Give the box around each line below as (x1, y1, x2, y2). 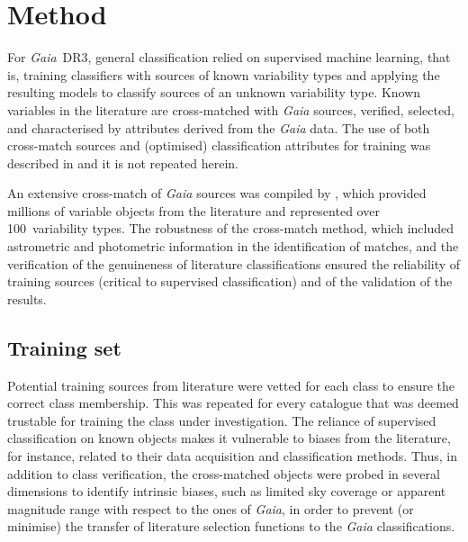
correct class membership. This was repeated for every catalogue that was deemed (7, 393, 459, 412)
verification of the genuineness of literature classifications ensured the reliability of (7, 254, 461, 273)
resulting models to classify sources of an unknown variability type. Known (7, 83, 421, 102)
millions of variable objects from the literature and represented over (7, 201, 380, 220)
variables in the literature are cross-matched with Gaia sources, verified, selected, (7, 100, 454, 119)
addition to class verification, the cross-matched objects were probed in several (7, 464, 440, 483)
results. (7, 289, 47, 308)
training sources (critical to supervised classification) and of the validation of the (7, 272, 453, 291)
